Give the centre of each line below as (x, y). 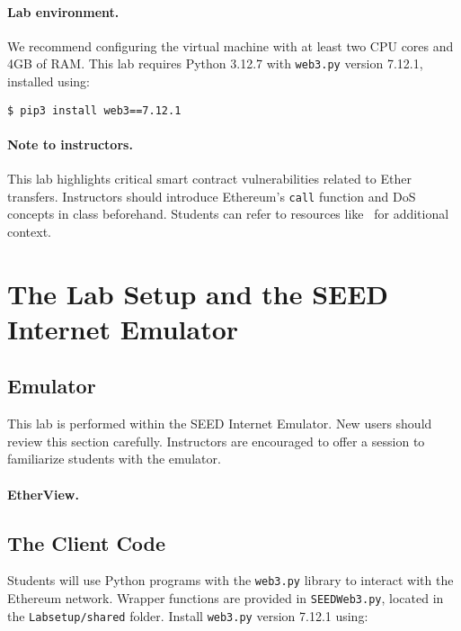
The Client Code (87, 542)
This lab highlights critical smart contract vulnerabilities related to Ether (209, 179)
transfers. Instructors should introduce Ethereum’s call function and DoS (212, 196)
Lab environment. (63, 11)
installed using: (49, 81)
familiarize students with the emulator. (114, 459)
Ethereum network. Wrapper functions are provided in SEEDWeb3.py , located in (226, 598)
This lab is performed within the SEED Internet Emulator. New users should (220, 424)
